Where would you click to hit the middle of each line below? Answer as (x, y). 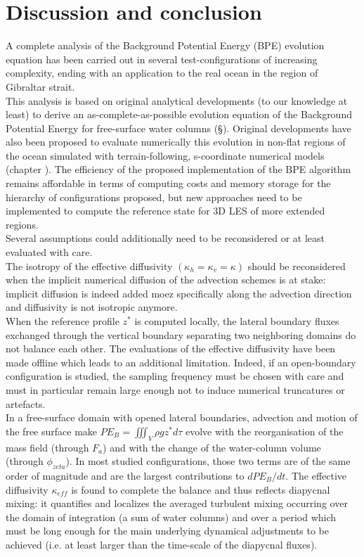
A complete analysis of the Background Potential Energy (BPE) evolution (165, 45)
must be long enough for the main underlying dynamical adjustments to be (168, 531)
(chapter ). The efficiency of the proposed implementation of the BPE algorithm (178, 169)
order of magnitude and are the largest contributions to (125, 475)
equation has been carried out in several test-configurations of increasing (162, 59)
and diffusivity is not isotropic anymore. (92, 307)
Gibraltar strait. (40, 86)
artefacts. (26, 403)
